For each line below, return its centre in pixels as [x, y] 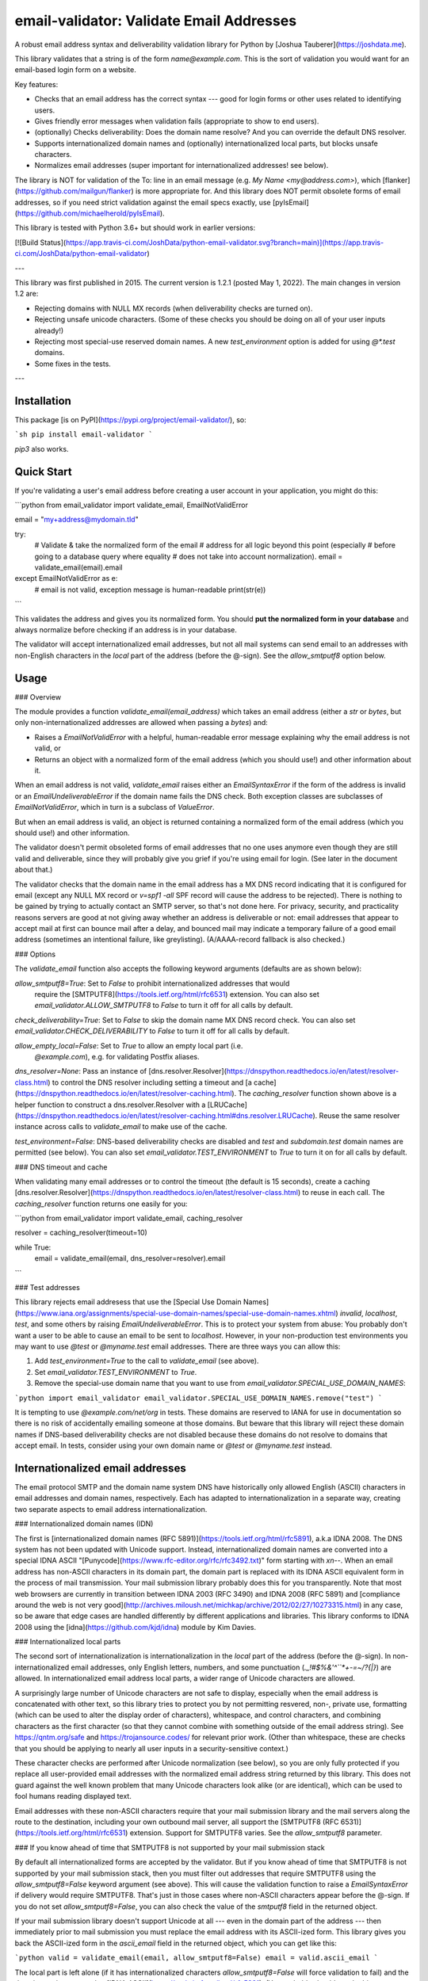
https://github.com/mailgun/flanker [74, 191]
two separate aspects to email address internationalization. [111, 1509]
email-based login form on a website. [75, 70]
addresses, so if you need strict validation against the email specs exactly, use [143, 202]
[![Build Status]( [40, 242]
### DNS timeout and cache [61, 1167]
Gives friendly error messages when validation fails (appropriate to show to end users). [177, 121]
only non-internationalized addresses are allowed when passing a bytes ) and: [141, 723]
